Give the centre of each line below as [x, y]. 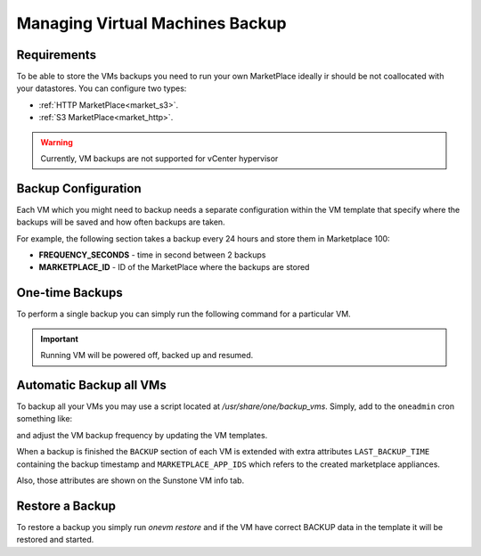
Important [60, 339]
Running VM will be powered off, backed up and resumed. [147, 356]
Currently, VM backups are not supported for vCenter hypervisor [159, 159]
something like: [45, 419]
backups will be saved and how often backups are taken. [121, 222]
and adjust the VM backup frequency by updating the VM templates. [142, 435]
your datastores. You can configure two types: [102, 88]
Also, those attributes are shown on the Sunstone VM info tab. [130, 480]
